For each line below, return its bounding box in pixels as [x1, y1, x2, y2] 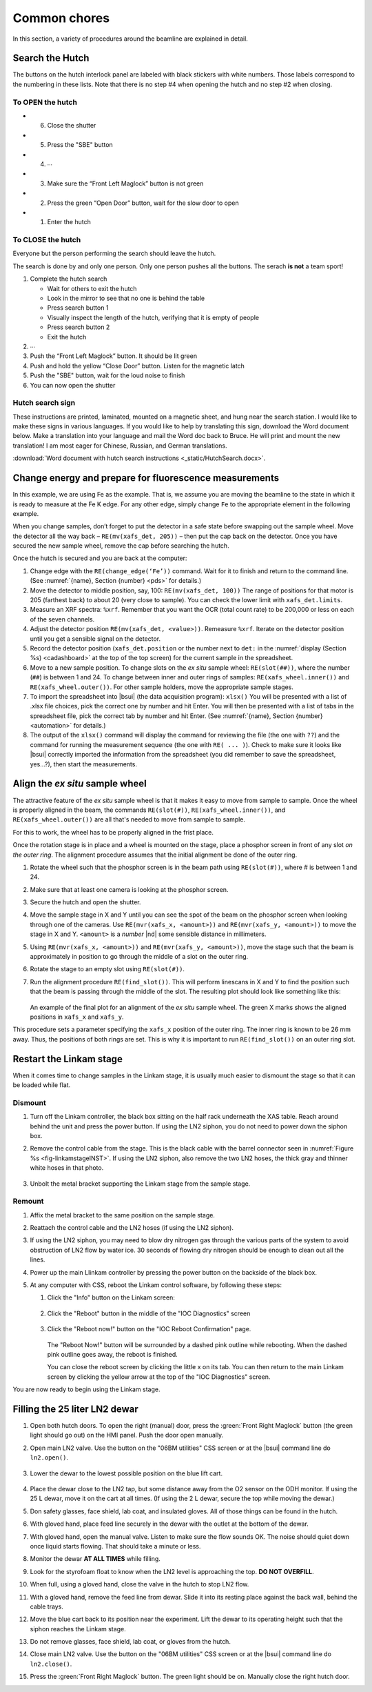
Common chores [12, 10, 110, 26]
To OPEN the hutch [12, 97, 77, 107]
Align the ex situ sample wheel [12, 778, 147, 790]
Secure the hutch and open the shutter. [30, 898, 141, 906]
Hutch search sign [12, 398, 76, 408]
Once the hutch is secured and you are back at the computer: [12, 554, 187, 562]
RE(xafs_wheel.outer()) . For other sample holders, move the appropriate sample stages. [30, 683, 294, 691]
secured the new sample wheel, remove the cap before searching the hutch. [12, 541, 230, 550]
